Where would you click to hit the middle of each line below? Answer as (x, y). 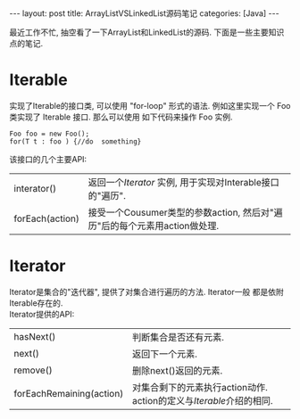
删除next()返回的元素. (178, 370)
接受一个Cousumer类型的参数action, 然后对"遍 (185, 212)
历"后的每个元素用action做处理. (154, 226)
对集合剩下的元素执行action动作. (200, 387)
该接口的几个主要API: (48, 159)
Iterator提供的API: (42, 314)
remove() (33, 370)
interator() (35, 188)
